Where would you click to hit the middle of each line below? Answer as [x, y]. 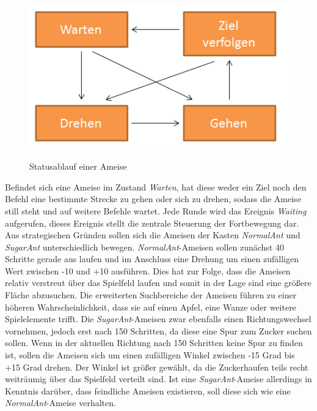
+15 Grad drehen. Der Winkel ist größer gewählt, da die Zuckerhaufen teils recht [157, 367]
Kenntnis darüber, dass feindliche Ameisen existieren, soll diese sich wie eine [148, 390]
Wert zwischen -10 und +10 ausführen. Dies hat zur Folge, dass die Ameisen [148, 270]
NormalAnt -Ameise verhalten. [60, 403]
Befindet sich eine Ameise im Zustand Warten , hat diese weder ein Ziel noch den [156, 187]
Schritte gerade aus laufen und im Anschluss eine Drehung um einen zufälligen [152, 259]
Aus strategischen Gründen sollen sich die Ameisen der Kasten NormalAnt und [153, 235]
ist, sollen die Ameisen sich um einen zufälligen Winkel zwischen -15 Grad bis [150, 355]
